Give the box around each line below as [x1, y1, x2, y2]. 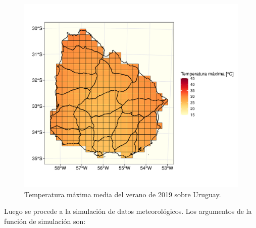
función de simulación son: [4, 215, 86, 226]
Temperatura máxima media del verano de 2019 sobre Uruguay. [24, 189, 221, 199]
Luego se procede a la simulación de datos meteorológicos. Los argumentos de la [4, 206, 252, 216]
